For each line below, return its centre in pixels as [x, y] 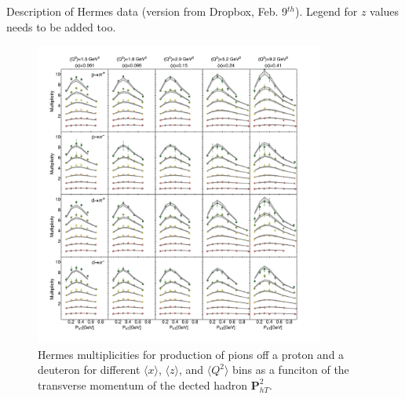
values [385, 11]
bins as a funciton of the [291, 370]
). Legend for [327, 11]
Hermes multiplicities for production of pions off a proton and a [191, 354]
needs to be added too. [61, 26]
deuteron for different [89, 370]
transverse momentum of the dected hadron [143, 384]
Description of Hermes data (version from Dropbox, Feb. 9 [147, 11]
